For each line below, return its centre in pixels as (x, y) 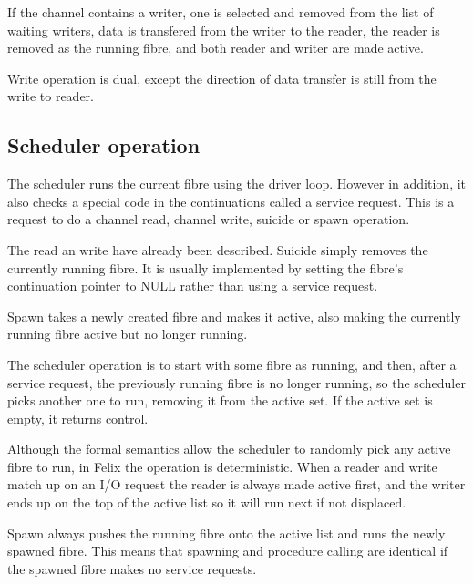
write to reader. (51, 96)
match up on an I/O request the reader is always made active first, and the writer (236, 484)
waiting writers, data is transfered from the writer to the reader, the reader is (224, 30)
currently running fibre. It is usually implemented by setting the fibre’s (206, 267)
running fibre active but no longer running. (128, 334)
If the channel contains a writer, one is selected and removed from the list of (221, 12)
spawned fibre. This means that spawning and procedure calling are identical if (228, 551)
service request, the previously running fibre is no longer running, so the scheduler (236, 382)
